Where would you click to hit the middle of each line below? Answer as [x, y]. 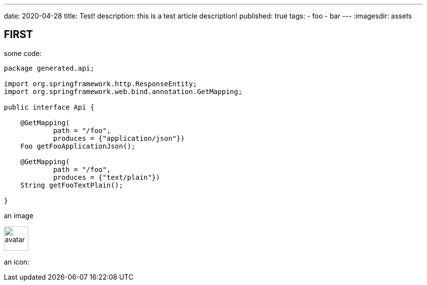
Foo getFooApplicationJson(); [78, 146]
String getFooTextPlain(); [72, 185]
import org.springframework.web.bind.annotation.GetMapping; [123, 91]
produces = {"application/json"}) [119, 138]
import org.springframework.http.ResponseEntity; [101, 84]
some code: [23, 53]
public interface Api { [49, 107]
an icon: [17, 262]
